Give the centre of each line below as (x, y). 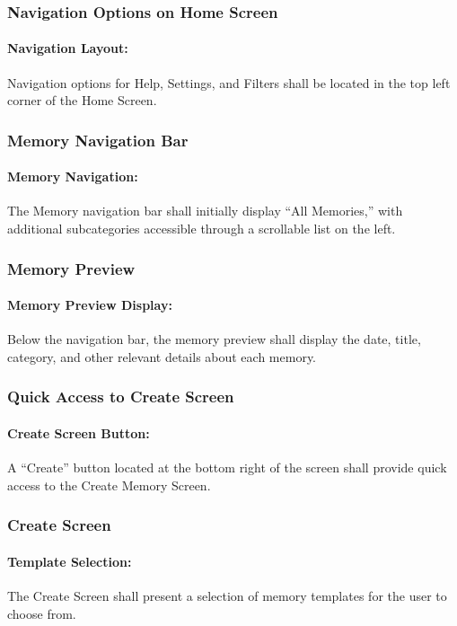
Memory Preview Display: (90, 305)
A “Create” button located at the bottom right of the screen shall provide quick (227, 467)
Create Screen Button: (79, 432)
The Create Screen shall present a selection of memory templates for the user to (227, 595)
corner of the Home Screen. (82, 100)
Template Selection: (70, 561)
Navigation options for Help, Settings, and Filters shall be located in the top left (229, 82)
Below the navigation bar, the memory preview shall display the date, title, (214, 339)
